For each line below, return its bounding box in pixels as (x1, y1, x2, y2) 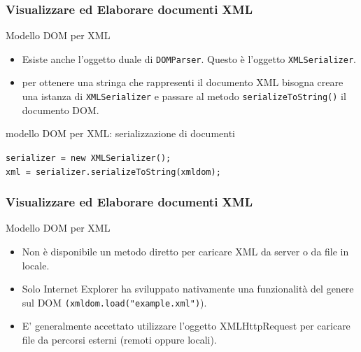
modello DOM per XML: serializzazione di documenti (6, 126, 235, 141)
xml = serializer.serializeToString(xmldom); (6, 167, 221, 177)
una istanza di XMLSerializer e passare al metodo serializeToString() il (22, 89, 346, 104)
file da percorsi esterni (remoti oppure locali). (22, 332, 217, 347)
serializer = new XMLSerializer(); (6, 153, 171, 163)
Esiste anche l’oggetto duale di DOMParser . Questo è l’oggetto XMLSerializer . (22, 51, 357, 66)
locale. (22, 258, 50, 272)
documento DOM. (22, 102, 99, 117)
